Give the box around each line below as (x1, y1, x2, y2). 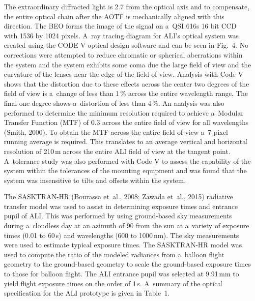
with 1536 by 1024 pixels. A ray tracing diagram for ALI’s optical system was (4, 30, 239, 40)
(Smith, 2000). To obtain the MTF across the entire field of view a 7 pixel (4, 126, 228, 137)
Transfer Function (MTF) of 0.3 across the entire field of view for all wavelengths (4, 117, 249, 127)
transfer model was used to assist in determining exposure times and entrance (4, 201, 238, 211)
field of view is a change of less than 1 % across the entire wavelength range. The (4, 88, 248, 98)
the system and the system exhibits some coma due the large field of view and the (4, 59, 251, 69)
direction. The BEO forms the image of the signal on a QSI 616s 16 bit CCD (4, 21, 237, 31)
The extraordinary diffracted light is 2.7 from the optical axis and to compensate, (4, 1, 250, 11)
